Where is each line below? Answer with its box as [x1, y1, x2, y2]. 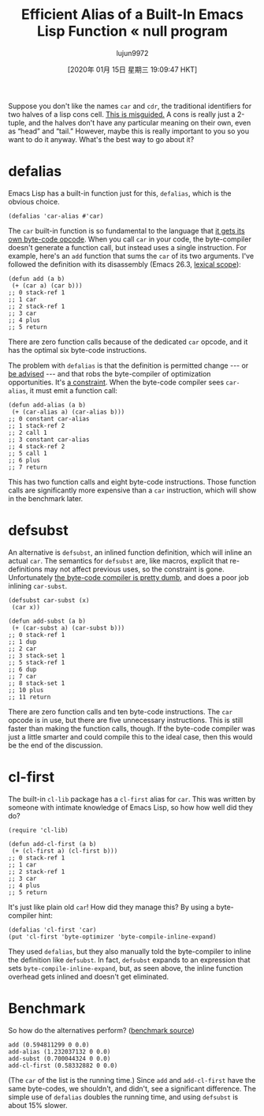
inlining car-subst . [8, 581, 68, 590]
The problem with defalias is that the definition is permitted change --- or [8, 361, 249, 370]
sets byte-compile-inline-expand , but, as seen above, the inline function [8, 963, 244, 972]
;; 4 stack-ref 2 [8, 442, 65, 451]
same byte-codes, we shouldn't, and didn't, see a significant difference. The [8, 1084, 256, 1093]
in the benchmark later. [8, 493, 84, 503]
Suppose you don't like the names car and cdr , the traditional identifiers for [8, 101, 252, 110]
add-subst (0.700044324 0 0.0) [8, 1054, 111, 1062]
